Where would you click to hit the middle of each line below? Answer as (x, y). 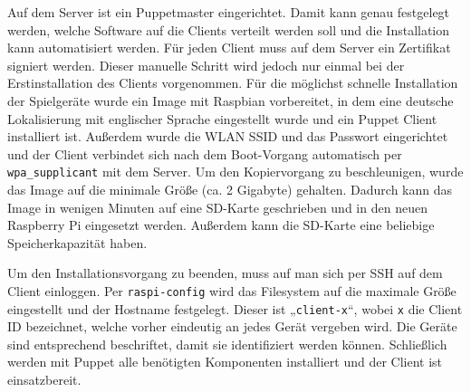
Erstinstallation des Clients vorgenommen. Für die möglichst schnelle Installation (233, 83)
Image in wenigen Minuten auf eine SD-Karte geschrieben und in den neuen (217, 207)
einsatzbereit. (44, 380)
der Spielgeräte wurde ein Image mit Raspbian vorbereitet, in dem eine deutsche (231, 100)
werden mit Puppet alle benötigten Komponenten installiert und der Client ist (225, 362)
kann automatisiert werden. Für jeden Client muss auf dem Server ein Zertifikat (229, 48)
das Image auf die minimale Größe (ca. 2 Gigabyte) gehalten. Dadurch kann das (230, 189)
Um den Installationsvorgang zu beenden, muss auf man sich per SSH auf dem (225, 273)
